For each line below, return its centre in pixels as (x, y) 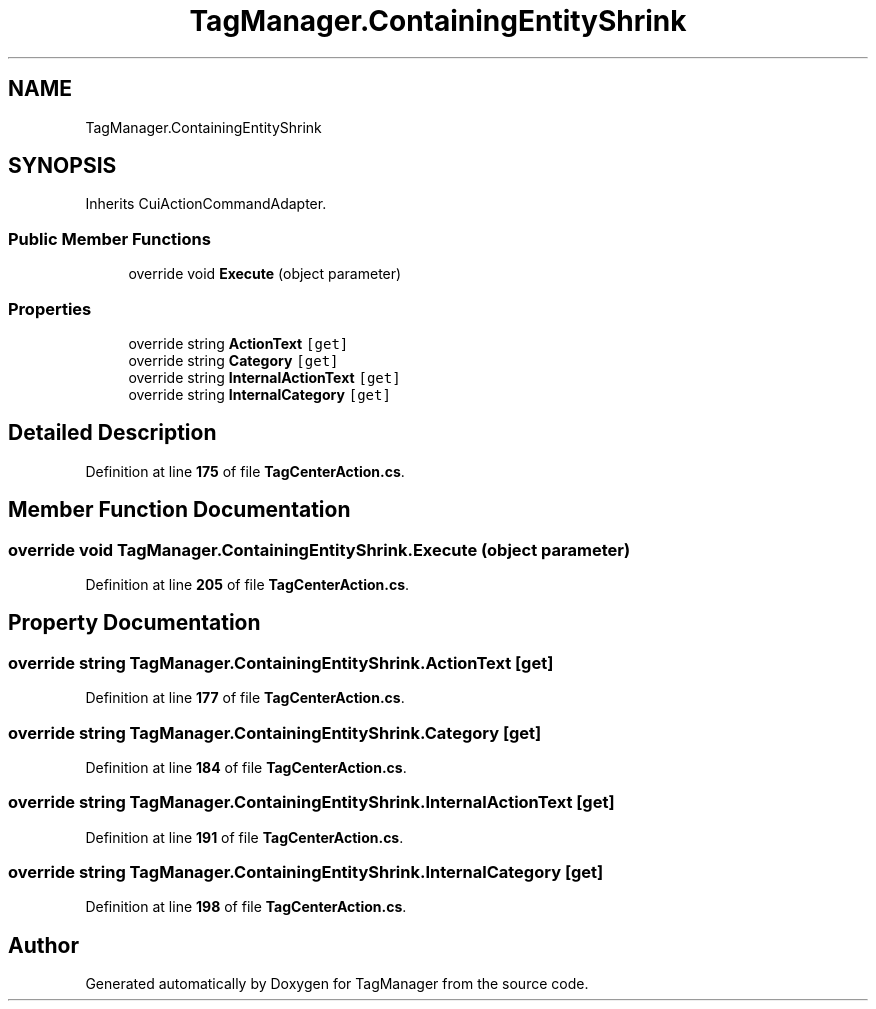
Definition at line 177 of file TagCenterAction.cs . (245, 698)
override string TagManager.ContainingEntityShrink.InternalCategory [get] (306, 872)
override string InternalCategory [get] (259, 394)
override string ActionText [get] (238, 343)
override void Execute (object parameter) (265, 274)
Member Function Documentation (179, 510)
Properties (50, 308)
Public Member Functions (109, 238)
